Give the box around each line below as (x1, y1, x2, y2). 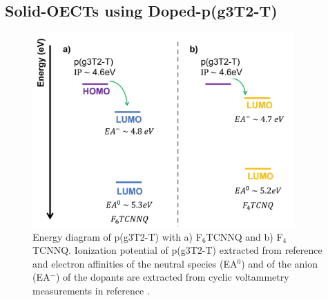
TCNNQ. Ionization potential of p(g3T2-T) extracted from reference (32, 243, 322, 257)
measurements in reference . (32, 283, 150, 298)
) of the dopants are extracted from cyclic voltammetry (55, 270, 289, 284)
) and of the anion (241, 256, 318, 270)
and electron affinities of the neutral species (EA (32, 256, 238, 270)
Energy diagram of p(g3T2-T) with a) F (32, 229, 202, 243)
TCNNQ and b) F (206, 229, 283, 243)
